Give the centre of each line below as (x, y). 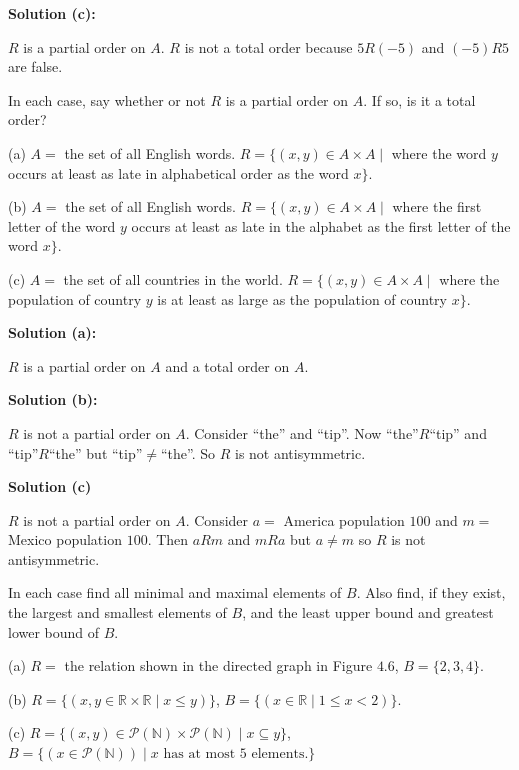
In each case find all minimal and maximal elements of (175, 592)
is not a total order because (268, 46)
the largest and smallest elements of (117, 612)
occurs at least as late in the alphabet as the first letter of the (321, 225)
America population (344, 519)
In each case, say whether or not (107, 99)
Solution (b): (53, 399)
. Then (168, 539)
